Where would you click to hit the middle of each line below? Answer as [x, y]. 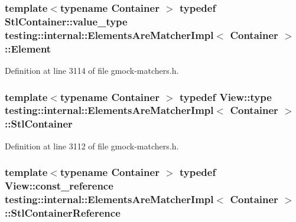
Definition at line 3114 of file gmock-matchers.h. [92, 70]
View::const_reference [59, 186]
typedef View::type [226, 97]
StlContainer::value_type [66, 21]
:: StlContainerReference [63, 212]
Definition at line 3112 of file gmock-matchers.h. [92, 146]
